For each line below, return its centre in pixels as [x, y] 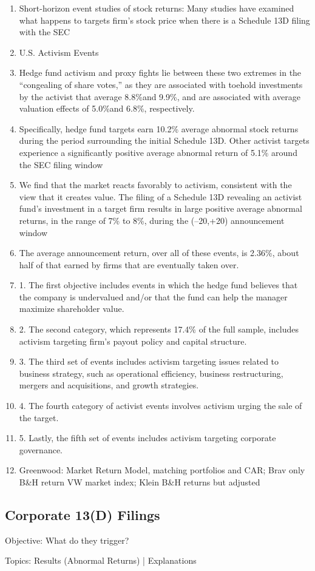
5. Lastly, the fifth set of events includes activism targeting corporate [147, 438]
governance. [41, 449]
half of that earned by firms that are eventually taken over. [129, 264]
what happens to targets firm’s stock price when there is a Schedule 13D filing [164, 20]
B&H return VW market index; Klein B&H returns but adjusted [140, 482]
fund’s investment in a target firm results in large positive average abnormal [161, 208]
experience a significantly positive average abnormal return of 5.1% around [158, 152]
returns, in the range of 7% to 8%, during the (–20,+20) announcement [152, 220]
